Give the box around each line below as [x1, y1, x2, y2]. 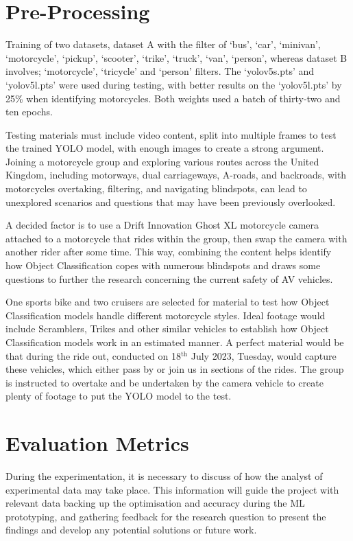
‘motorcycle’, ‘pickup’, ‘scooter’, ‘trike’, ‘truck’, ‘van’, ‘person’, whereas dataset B [5, 50, 348, 65]
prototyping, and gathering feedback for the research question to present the [5, 509, 326, 523]
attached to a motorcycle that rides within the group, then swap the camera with [5, 231, 348, 245]
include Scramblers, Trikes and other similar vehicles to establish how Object [5, 321, 329, 336]
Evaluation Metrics [5, 429, 189, 457]
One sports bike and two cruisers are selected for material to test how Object [5, 295, 330, 309]
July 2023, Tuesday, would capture [191, 348, 337, 362]
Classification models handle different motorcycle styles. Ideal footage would [5, 308, 326, 322]
